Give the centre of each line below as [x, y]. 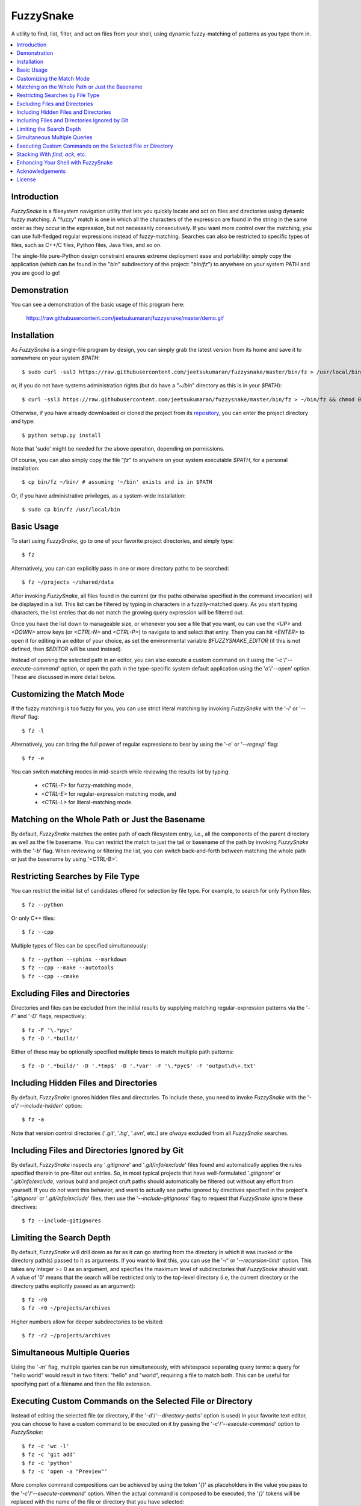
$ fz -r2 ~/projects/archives [66, 1336]
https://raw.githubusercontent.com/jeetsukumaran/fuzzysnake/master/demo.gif [125, 318]
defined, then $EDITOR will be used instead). [67, 649]
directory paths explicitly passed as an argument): [73, 1286]
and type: [23, 421]
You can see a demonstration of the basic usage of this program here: [98, 304]
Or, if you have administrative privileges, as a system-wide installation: [98, 495]
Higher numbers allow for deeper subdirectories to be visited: [87, 1322]
